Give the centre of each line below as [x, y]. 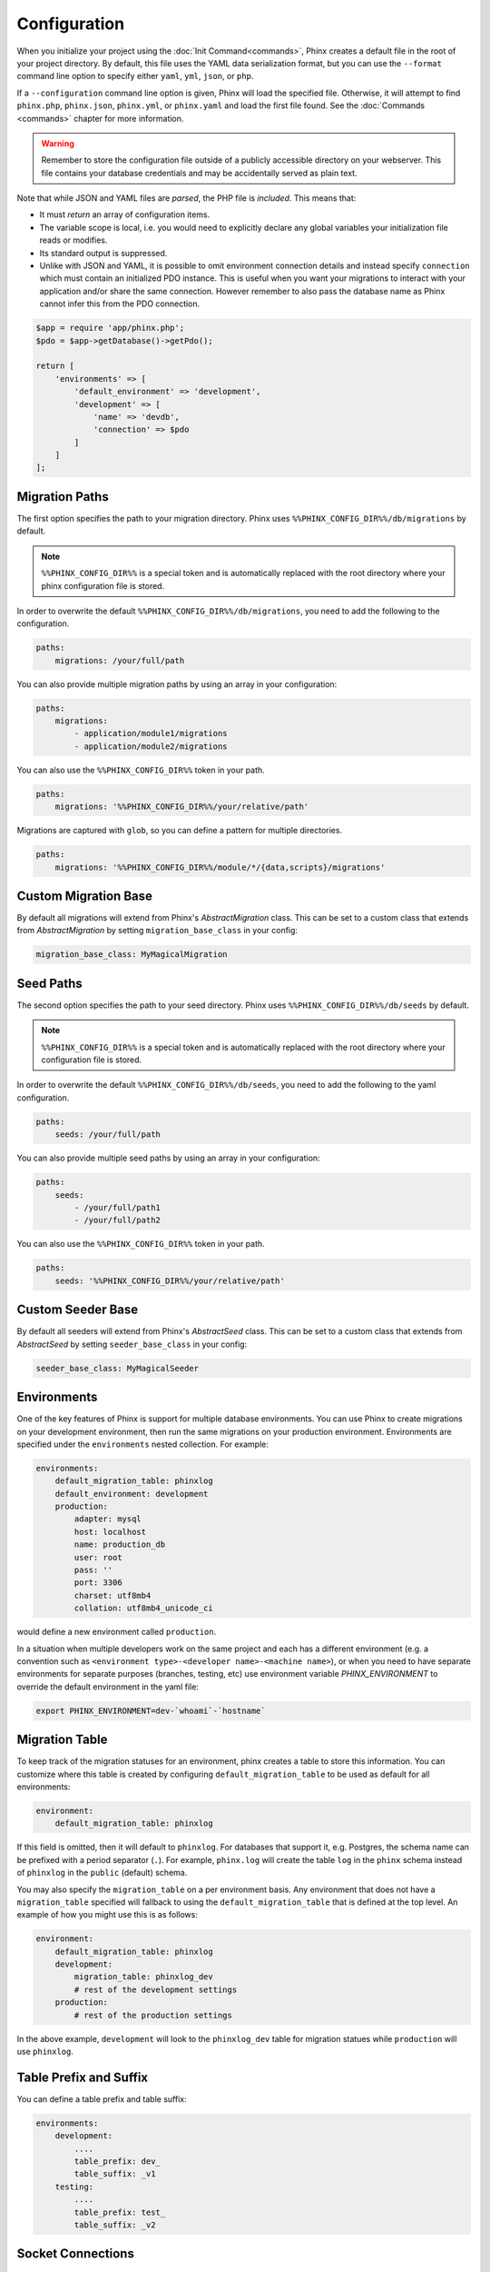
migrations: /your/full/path [120, 660]
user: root [98, 1557]
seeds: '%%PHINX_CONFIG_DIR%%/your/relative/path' [170, 1280]
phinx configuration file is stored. [103, 585]
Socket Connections [76, 2254]
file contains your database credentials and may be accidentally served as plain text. [199, 173]
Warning [58, 143]
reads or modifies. [73, 240]
